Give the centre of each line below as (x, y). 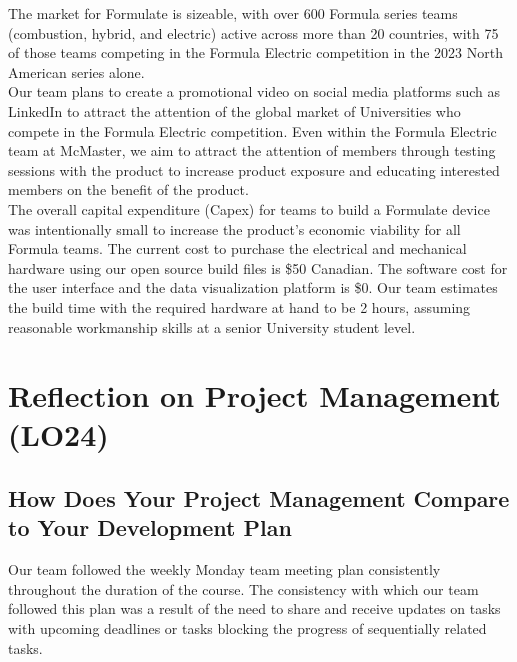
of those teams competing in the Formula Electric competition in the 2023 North (255, 52)
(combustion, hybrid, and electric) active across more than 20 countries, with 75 (253, 32)
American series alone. (76, 71)
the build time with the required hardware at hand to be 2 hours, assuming (239, 306)
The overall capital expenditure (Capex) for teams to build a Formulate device (249, 208)
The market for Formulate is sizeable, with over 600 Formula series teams (233, 13)
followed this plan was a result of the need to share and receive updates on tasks (254, 608)
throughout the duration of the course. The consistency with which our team (243, 588)
